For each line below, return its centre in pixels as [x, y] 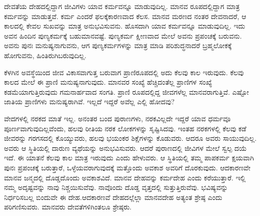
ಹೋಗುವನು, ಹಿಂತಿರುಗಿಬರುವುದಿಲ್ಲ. [45, 55]
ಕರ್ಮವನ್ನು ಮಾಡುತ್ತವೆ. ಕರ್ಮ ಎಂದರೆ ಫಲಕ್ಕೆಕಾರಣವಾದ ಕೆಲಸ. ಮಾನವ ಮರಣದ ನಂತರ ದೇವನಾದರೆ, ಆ [125, 16]
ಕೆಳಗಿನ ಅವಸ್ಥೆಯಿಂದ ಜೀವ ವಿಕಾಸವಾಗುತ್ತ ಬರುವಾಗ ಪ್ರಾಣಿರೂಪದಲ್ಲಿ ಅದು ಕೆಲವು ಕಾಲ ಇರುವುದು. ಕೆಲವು [124, 72]
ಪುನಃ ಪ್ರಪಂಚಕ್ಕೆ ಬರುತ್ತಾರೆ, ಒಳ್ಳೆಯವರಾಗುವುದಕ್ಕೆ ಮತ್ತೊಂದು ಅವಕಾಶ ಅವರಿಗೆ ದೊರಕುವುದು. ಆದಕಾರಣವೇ [127, 167]
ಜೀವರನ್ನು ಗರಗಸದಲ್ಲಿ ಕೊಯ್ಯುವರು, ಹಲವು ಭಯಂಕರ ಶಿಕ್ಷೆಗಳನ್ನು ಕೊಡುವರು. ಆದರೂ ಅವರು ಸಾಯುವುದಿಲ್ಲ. [131, 138]
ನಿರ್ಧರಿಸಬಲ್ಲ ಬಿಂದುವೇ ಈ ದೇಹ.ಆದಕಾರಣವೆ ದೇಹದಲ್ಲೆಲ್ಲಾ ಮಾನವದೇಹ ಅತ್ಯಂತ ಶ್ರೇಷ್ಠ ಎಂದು [113, 197]
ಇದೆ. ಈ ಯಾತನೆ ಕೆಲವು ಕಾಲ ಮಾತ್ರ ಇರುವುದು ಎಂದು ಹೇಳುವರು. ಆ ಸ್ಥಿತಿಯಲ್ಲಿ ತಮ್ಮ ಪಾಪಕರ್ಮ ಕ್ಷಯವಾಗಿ [129, 158]
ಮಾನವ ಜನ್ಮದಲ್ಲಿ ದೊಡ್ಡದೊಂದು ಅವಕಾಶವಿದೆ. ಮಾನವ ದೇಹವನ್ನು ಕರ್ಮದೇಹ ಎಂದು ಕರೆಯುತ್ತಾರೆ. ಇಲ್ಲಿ [125, 177]
